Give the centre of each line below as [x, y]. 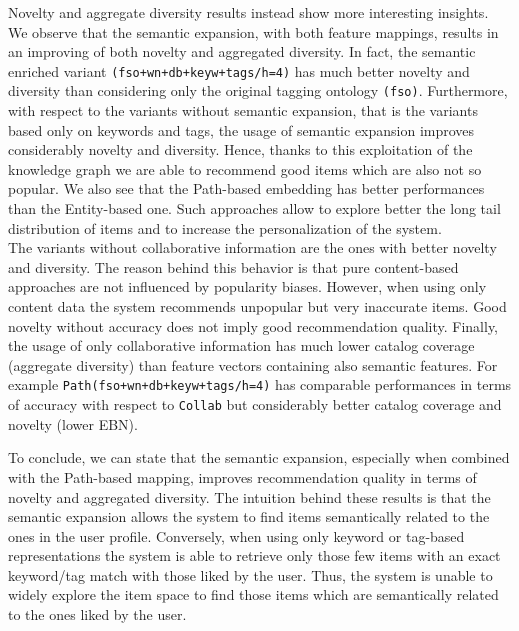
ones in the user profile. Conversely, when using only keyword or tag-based [236, 535]
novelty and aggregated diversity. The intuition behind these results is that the [249, 496]
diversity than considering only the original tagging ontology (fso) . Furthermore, [258, 90]
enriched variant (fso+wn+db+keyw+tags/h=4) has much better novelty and [239, 70]
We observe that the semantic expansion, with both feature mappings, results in [253, 31]
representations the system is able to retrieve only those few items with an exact [254, 555]
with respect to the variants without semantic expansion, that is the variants [243, 110]
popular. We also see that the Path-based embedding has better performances [246, 188]
